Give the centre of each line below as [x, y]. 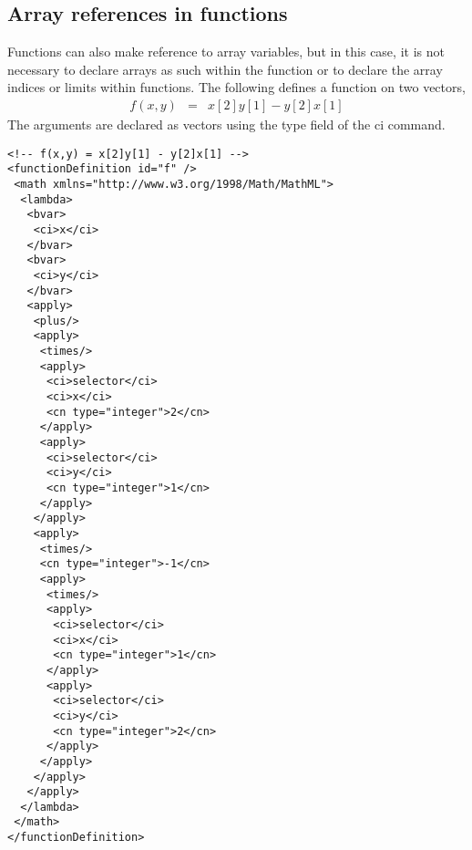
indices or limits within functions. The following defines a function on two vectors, [236, 87]
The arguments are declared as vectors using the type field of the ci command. [226, 124]
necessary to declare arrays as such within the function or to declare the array [225, 69]
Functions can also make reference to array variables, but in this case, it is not [226, 52]
